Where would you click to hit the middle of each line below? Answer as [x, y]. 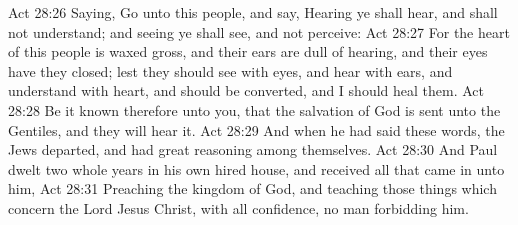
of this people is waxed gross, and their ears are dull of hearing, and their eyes [248, 51]
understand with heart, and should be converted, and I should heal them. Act [246, 90]
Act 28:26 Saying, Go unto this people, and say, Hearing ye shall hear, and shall [253, 12]
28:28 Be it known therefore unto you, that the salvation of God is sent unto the [254, 109]
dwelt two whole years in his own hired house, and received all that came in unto [256, 168]
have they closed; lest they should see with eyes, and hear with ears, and [230, 70]
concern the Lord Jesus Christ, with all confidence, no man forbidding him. [238, 207]
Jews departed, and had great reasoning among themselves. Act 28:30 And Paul [253, 149]
